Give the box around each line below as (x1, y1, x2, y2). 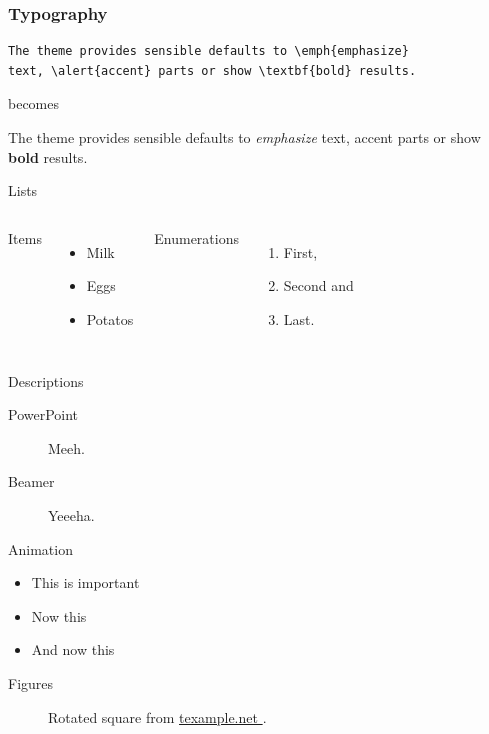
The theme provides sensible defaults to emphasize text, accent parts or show (8, 127, 481, 147)
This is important (31, 572, 140, 593)
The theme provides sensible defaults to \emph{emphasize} (8, 44, 409, 59)
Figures (8, 672, 54, 693)
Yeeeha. (48, 504, 95, 525)
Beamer (8, 471, 55, 492)
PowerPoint (8, 404, 79, 425)
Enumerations (154, 227, 239, 248)
